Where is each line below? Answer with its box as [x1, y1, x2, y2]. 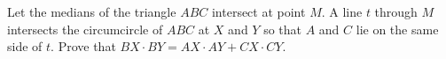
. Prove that [51, 37, 116, 55]
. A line [321, 3, 363, 20]
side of [7, 37, 43, 55]
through [374, 3, 418, 20]
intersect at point [211, 3, 306, 20]
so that [263, 19, 302, 38]
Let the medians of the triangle [7, 3, 176, 20]
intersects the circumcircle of [7, 19, 163, 38]
